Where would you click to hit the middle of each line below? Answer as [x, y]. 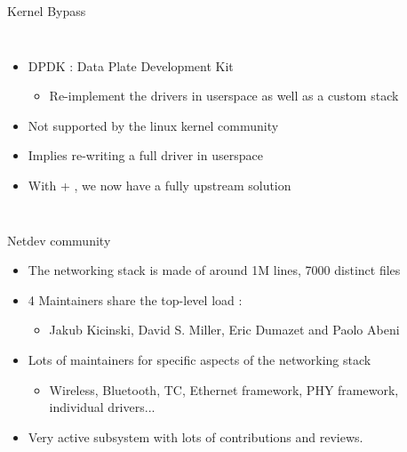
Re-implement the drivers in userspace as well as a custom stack [224, 96]
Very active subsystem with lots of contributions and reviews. [196, 436]
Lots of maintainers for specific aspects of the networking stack [200, 359]
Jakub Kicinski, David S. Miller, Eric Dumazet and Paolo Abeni [224, 330]
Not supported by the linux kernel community [153, 125]
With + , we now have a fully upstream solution [160, 185]
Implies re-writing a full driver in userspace [145, 155]
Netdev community [59, 240]
